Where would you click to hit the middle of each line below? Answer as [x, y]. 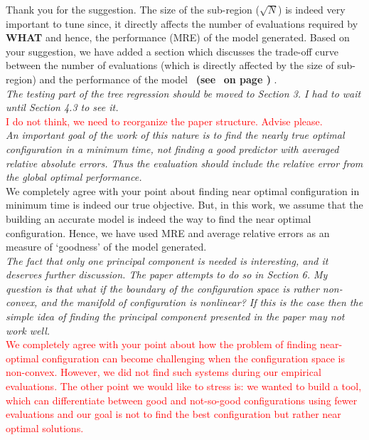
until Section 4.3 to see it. [62, 107]
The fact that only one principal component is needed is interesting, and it [167, 260]
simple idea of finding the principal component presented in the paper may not [175, 316]
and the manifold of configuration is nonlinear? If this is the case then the [202, 302]
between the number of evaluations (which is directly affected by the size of [170, 65]
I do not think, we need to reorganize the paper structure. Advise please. [164, 121]
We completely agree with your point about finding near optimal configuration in [183, 190]
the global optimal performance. [74, 177]
